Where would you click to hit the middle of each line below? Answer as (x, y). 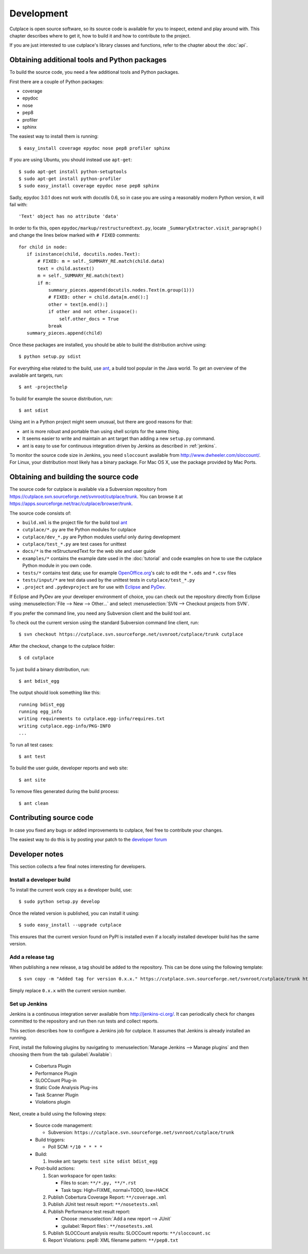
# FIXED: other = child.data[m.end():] (98, 297)
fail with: (18, 205)
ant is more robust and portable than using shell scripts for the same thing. (101, 431)
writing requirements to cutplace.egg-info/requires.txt (92, 719)
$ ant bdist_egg (39, 681)
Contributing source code (52, 818)
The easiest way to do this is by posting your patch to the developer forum (88, 839)
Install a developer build (40, 879)
